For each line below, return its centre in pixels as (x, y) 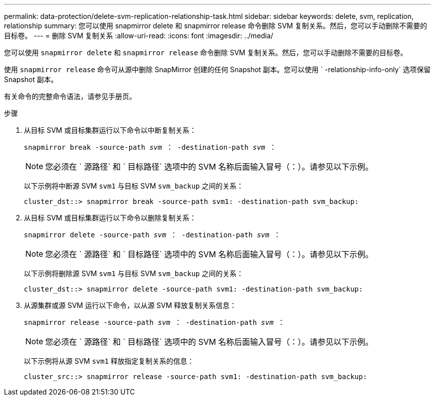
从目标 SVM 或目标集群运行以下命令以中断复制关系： (110, 130)
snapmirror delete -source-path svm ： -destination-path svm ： (152, 235)
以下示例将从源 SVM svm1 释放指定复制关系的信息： (109, 361)
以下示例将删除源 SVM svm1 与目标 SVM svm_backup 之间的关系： (134, 273)
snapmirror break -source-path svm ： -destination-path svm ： (150, 147)
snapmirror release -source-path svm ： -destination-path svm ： (154, 322)
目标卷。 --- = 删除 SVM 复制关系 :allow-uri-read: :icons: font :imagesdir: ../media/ (139, 36)
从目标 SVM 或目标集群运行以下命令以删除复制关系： (110, 218)
